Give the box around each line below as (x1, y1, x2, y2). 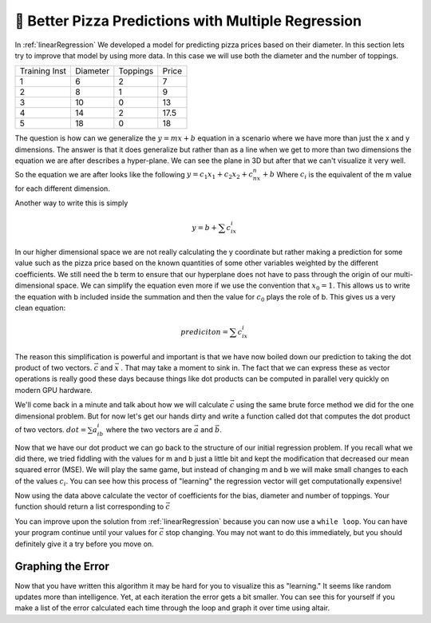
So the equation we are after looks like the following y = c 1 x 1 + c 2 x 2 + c (14, 169, 254, 181)
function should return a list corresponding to (14, 502, 164, 511)
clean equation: (14, 304, 66, 313)
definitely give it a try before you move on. (14, 539, 155, 549)
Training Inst (19, 65, 67, 77)
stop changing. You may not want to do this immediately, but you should (164, 528, 403, 538)
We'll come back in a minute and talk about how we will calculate (14, 400, 229, 410)
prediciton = (180, 327, 229, 336)
